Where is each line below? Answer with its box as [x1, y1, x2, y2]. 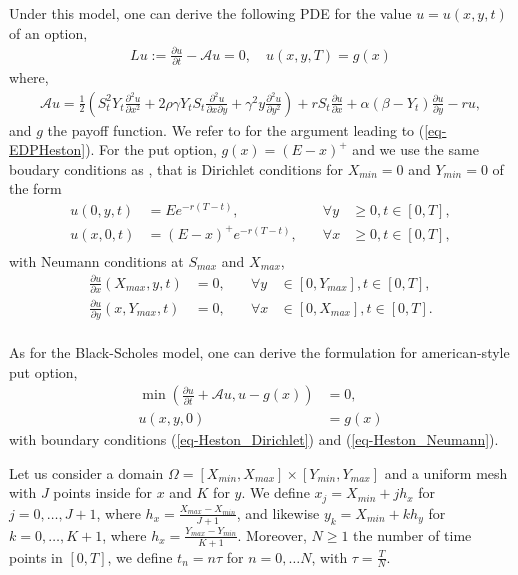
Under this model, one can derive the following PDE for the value [9, 3, 412, 23]
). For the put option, [85, 139, 217, 160]
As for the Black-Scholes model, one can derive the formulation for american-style [9, 342, 510, 362]
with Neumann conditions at [9, 250, 184, 271]
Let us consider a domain [9, 462, 164, 483]
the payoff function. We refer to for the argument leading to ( [47, 119, 425, 140]
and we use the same [352, 139, 479, 160]
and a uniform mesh [384, 462, 508, 483]
